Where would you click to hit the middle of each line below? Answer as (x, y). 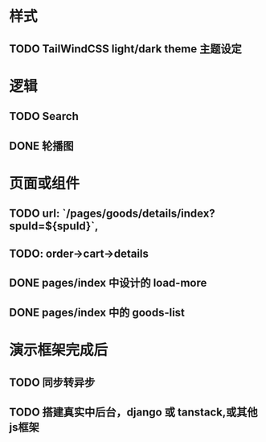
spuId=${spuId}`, (54, 226)
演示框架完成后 (59, 350)
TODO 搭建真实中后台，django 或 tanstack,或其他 (133, 413)
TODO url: (35, 214)
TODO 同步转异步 (52, 382)
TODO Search (44, 116)
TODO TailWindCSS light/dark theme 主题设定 (125, 49)
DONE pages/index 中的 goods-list (97, 313)
